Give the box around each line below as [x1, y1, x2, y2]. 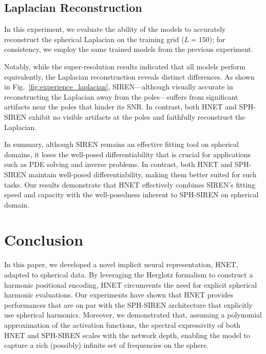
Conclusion [4, 229, 84, 250]
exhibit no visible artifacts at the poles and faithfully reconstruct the [28, 111, 245, 122]
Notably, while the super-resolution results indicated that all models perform [4, 61, 246, 71]
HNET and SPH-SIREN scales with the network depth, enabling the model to [4, 329, 250, 340]
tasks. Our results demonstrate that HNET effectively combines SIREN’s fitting [4, 179, 255, 190]
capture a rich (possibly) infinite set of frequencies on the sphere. [4, 340, 208, 350]
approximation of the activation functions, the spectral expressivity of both [4, 319, 241, 330]
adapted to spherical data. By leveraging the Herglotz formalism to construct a [4, 269, 253, 280]
